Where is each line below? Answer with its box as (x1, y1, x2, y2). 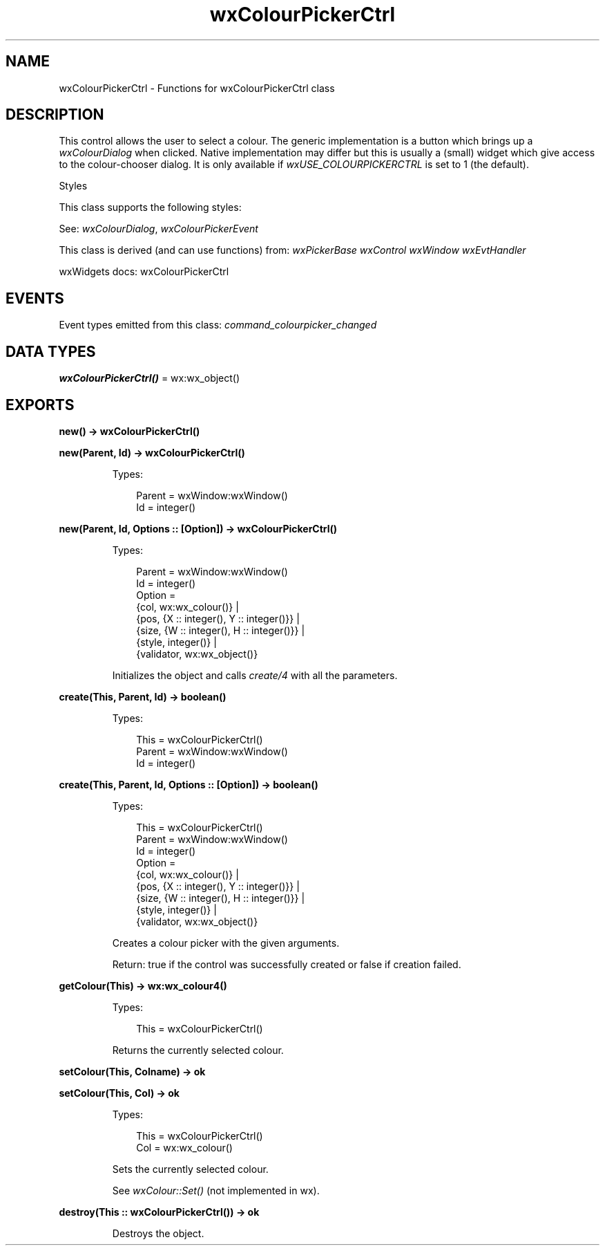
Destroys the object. (112, 1227, 204, 1239)
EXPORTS (6, 396, 75, 414)
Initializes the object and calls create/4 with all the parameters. (112, 669, 398, 681)
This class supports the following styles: (59, 201, 242, 214)
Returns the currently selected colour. (112, 1044, 284, 1056)
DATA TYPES (6, 342, 96, 360)
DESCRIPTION (6, 106, 104, 124)
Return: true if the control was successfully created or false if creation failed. (112, 958, 461, 970)
